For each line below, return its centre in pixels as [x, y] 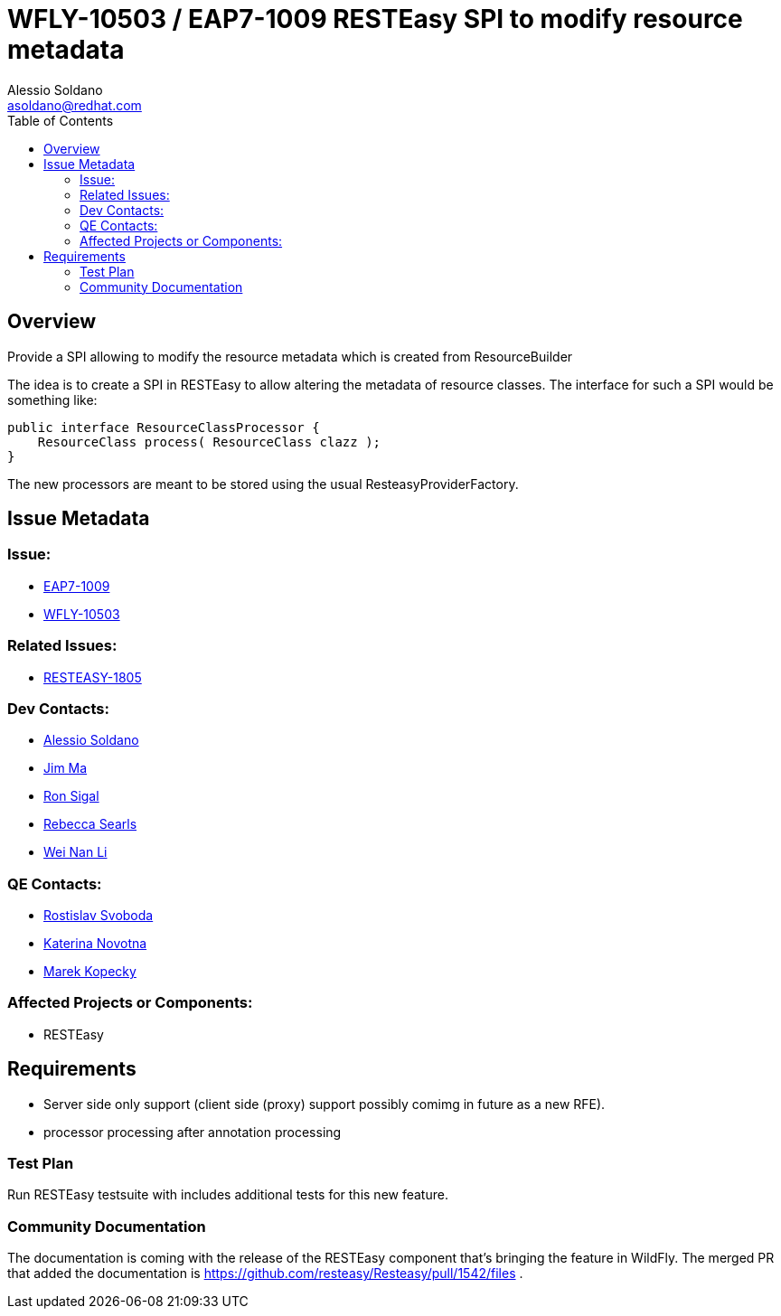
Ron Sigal [71, 796]
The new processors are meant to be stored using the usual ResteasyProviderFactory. [263, 484]
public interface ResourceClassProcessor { [164, 427]
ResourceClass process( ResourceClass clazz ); [209, 442]
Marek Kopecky [90, 972]
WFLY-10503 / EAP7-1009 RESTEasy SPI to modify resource [375, 19]
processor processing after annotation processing [193, 1132]
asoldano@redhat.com [75, 105]
